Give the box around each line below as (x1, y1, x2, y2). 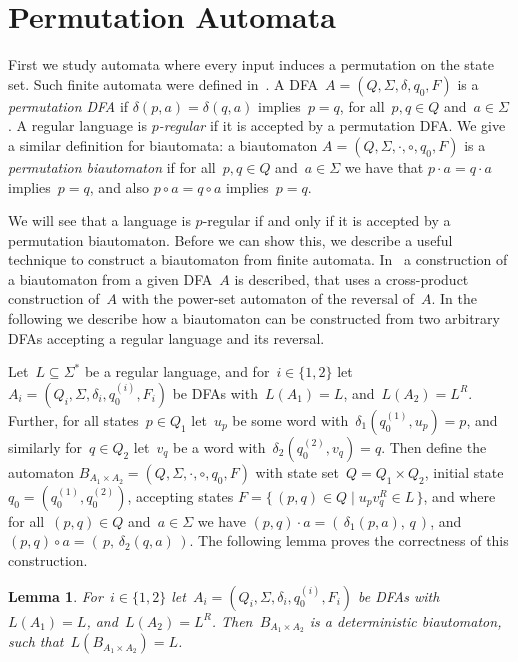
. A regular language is (8, 115, 147, 136)
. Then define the (381, 436, 487, 457)
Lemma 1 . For (8, 585, 103, 606)
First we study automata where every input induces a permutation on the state (8, 54, 494, 75)
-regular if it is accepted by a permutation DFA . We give (158, 115, 506, 136)
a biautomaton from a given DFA (8, 268, 213, 289)
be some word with (232, 409, 349, 430)
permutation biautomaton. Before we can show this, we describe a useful (8, 229, 453, 250)
